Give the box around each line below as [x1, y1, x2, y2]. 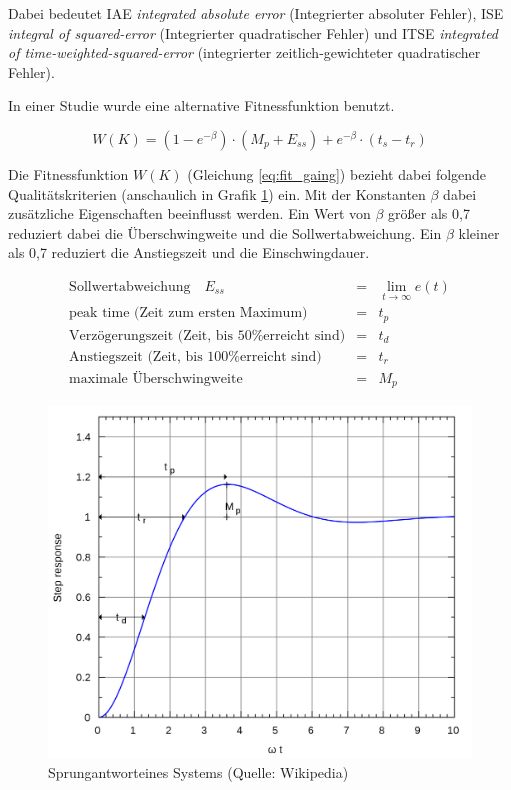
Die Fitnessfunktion [8, 163, 129, 184]
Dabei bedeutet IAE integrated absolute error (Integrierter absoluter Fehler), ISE [8, 3, 504, 23]
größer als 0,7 [388, 203, 470, 224]
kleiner [458, 222, 500, 243]
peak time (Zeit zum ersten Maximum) [69, 306, 308, 321]
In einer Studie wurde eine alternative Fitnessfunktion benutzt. [8, 95, 395, 116]
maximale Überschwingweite [69, 371, 243, 386]
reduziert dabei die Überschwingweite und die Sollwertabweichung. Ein [8, 222, 442, 243]
